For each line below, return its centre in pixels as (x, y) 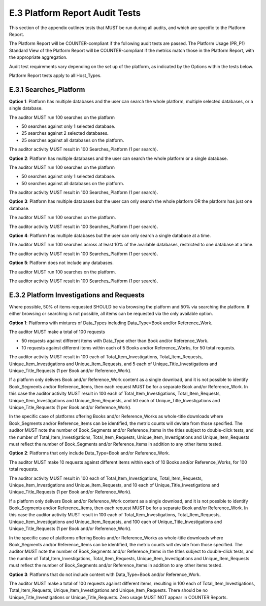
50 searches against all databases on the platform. (73, 183)
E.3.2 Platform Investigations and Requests (77, 295)
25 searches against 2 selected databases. (65, 133)
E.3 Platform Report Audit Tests (75, 13)
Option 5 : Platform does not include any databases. (61, 263)
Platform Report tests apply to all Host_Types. (55, 75)
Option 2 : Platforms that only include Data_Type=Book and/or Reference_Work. (89, 453)
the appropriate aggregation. (38, 57)
